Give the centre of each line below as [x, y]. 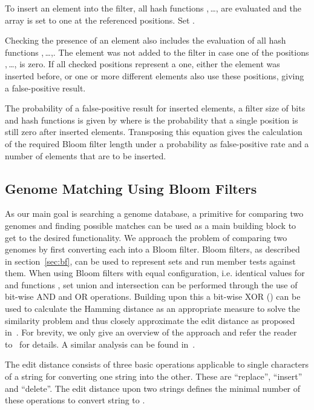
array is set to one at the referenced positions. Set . [100, 20]
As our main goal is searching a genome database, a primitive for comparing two [154, 213]
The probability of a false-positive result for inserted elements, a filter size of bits [155, 108]
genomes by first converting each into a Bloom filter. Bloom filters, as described [152, 249]
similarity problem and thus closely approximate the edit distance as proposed [150, 320]
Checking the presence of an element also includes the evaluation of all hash [146, 40]
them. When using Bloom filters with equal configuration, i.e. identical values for [155, 273]
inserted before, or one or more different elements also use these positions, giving [155, 75]
